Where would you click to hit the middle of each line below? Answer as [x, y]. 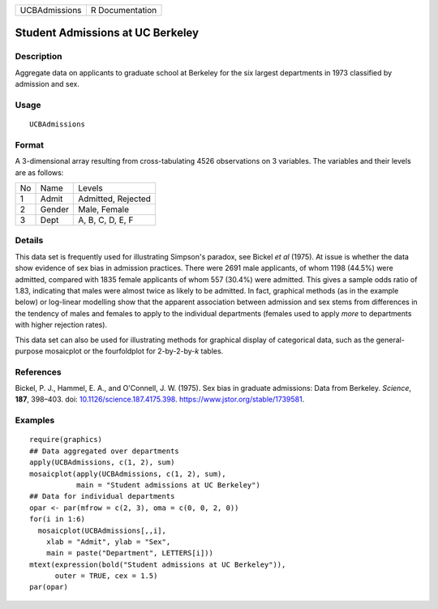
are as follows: [39, 172]
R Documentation [124, 10]
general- [391, 340]
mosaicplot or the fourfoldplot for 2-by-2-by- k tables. [134, 351]
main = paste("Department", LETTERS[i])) [130, 553]
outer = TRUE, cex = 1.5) [106, 576]
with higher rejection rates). [61, 325]
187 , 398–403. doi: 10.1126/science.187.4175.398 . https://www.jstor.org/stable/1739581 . [160, 399]
